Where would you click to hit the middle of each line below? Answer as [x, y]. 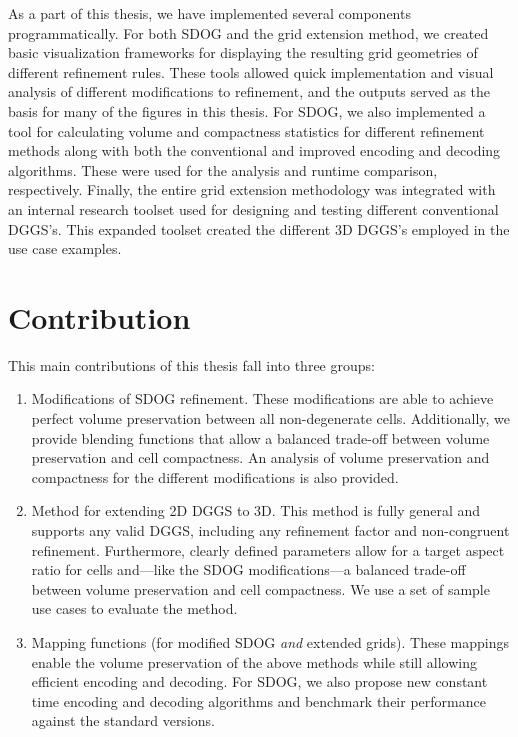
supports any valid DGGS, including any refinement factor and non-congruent [270, 530]
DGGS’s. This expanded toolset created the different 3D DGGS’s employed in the [259, 228]
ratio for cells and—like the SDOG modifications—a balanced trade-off [248, 569]
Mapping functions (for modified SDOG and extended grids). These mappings [270, 641]
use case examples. [65, 248]
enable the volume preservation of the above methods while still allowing [254, 661]
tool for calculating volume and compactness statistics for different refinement [246, 130]
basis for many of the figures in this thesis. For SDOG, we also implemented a [247, 110]
